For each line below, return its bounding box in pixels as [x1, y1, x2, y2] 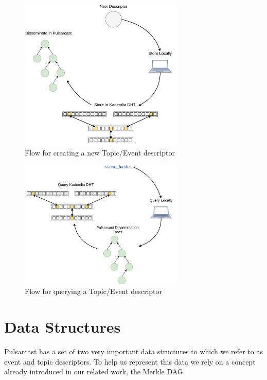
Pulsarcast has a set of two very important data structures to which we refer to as [4, 346, 263, 356]
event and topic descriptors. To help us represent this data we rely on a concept [4, 356, 256, 367]
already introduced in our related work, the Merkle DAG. [4, 366, 185, 377]
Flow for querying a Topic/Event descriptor [25, 286, 163, 297]
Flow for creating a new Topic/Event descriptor [25, 147, 175, 158]
